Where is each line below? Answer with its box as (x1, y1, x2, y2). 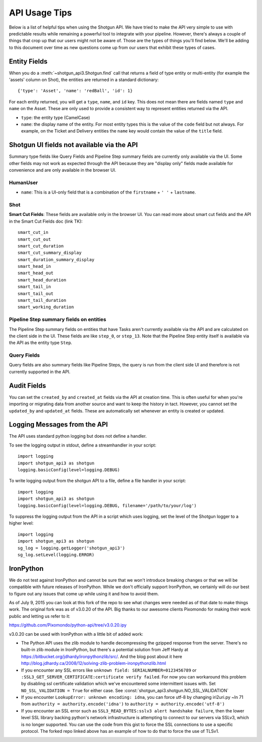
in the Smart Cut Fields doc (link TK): (9, 218, 83, 224)
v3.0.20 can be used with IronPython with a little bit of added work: (9, 631, 143, 637)
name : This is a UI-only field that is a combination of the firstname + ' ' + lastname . (21, 189, 196, 195)
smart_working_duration (17, 304, 74, 310)
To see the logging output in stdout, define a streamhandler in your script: (9, 442, 156, 448)
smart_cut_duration (17, 243, 64, 248)
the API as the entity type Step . (9, 340, 72, 346)
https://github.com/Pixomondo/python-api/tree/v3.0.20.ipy (9, 622, 127, 628)
